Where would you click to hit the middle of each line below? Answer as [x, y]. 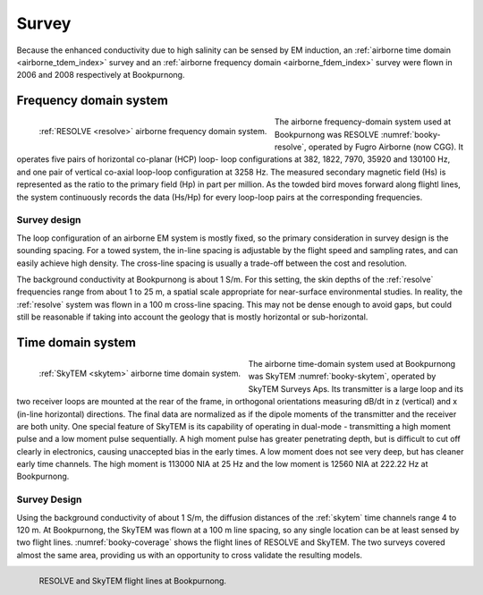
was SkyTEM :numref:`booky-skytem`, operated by [342, 377]
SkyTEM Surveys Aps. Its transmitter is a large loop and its [356, 388]
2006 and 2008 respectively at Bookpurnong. [101, 75]
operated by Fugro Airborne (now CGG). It [386, 147]
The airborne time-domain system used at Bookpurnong [352, 363]
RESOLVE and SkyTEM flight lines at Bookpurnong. [133, 581]
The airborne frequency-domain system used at [363, 122]
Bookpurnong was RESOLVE [326, 134]
